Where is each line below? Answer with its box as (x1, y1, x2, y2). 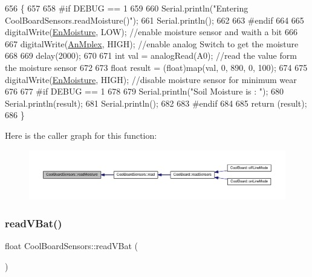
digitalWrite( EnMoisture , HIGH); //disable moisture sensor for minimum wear (5, 73, 297, 85)
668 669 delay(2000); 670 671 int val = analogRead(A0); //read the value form (5, 49, 297, 62)
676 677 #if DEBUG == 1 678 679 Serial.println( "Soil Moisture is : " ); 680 (5, 85, 284, 98)
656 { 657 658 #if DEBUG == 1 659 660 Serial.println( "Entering (5, 2, 249, 14)
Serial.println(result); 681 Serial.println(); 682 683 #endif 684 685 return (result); (5, 96, 307, 109)
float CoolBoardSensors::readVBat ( (5, 239, 138, 252)
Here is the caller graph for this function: (5, 128, 157, 141)
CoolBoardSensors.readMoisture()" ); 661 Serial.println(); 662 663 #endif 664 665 (5, 13, 304, 26)
